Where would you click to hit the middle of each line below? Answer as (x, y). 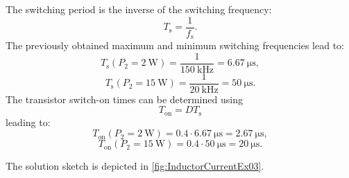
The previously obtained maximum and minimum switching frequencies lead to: (175, 45)
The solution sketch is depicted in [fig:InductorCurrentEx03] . (135, 166)
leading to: (28, 122)
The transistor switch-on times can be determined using (124, 99)
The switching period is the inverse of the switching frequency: (139, 9)
